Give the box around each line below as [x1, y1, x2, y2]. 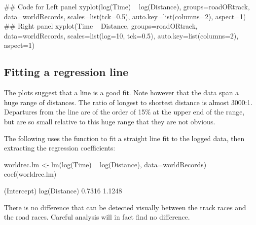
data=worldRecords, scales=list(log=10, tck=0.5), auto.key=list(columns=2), [4, 30, 239, 40]
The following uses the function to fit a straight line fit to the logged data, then [4, 133, 245, 143]
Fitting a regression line [4, 64, 128, 79]
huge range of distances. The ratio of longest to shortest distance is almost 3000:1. [4, 97, 253, 107]
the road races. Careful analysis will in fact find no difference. [4, 212, 190, 222]
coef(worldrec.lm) [4, 169, 57, 179]
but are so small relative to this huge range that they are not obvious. [4, 116, 216, 126]
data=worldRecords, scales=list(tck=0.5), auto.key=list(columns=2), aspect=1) [4, 11, 246, 21]
